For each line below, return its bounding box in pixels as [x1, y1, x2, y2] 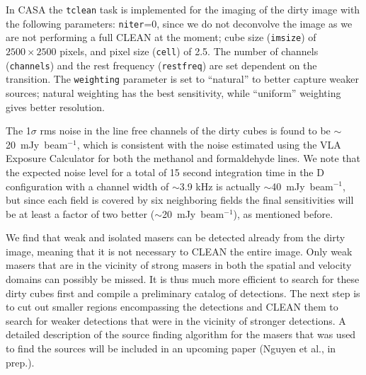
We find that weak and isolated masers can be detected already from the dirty [6, 230, 345, 245]
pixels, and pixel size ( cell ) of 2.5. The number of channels [59, 43, 319, 58]
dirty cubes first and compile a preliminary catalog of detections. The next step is [6, 285, 360, 300]
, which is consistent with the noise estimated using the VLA [76, 137, 341, 151]
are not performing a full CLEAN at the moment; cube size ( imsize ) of [6, 30, 316, 45]
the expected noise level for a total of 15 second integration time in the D [6, 164, 324, 179]
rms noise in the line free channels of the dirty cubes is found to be [40, 123, 331, 138]
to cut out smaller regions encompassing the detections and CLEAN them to [6, 299, 338, 314]
